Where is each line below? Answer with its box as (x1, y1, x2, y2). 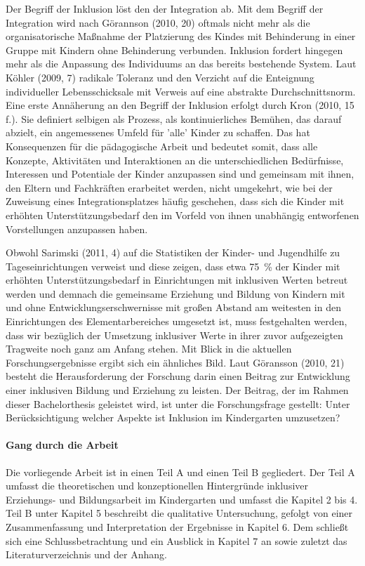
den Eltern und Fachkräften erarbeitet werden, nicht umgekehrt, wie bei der (6, 180, 333, 195)
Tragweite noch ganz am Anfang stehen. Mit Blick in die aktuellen (6, 341, 292, 356)
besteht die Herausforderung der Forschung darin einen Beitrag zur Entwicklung (6, 369, 350, 383)
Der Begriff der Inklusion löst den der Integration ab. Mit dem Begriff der (6, 1, 324, 15)
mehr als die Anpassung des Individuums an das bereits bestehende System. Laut (6, 56, 357, 71)
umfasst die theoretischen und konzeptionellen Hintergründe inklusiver (6, 478, 309, 493)
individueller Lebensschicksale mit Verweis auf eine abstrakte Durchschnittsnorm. (6, 84, 356, 98)
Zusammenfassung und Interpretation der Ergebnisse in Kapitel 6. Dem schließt (6, 519, 349, 534)
